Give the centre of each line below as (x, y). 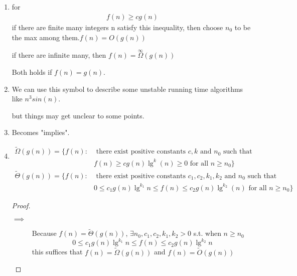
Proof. (21, 205)
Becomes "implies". (41, 132)
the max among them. (46, 37)
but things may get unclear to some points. (78, 115)
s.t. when (207, 233)
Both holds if (32, 72)
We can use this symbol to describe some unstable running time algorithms (127, 89)
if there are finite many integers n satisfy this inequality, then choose (117, 27)
